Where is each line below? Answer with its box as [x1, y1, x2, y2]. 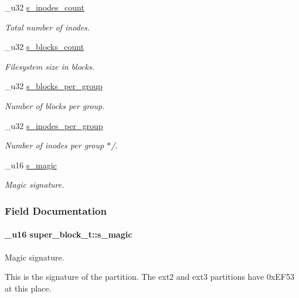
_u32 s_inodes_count [5, 1, 84, 13]
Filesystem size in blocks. [5, 60, 95, 72]
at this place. [5, 282, 52, 294]
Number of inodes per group [5, 139, 104, 151]
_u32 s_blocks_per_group [5, 80, 103, 92]
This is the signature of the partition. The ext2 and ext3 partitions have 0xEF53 [5, 270, 294, 283]
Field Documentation [5, 203, 107, 218]
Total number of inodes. [5, 21, 90, 33]
